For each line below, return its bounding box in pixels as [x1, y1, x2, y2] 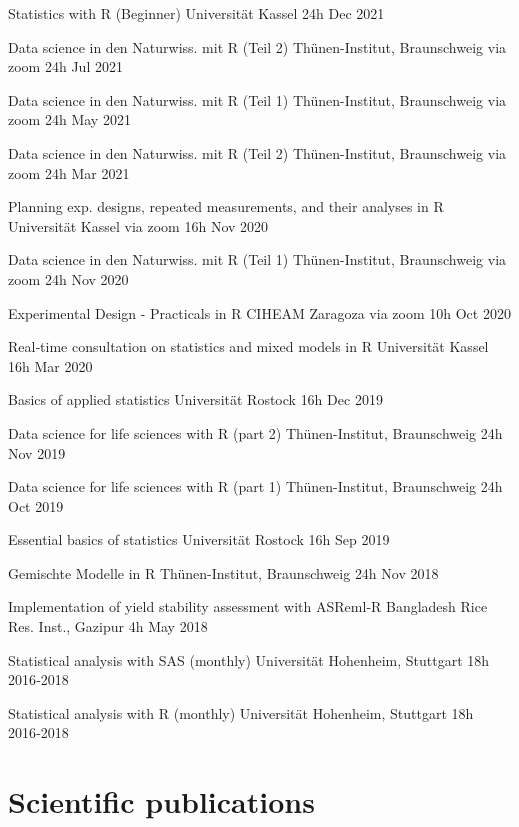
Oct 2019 [8, 495, 64, 516]
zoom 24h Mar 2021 [8, 162, 130, 183]
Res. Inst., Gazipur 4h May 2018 [8, 616, 208, 637]
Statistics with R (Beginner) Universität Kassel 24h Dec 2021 [8, 3, 385, 23]
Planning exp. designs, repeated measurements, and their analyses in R [8, 196, 444, 217]
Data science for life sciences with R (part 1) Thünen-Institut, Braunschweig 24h [8, 476, 503, 497]
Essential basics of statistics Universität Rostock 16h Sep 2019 [8, 529, 390, 550]
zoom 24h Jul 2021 [8, 56, 123, 77]
